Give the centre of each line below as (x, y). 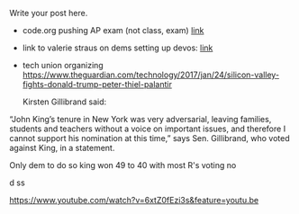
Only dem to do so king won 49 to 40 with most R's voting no (123, 165)
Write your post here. (49, 13)
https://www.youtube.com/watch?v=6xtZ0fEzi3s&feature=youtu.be (134, 200)
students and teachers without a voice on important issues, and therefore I (148, 129)
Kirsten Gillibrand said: (64, 102)
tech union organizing (63, 65)
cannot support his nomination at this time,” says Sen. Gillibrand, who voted (149, 138)
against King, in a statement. (62, 148)
